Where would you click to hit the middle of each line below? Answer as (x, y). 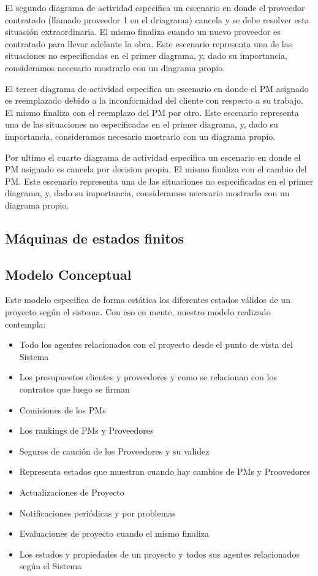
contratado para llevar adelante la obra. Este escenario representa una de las (149, 43)
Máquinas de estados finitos (95, 238)
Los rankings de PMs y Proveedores (86, 430)
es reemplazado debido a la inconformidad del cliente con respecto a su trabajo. (154, 100)
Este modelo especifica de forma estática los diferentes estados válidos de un (148, 300)
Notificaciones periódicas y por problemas (97, 513)
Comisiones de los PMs (62, 409)
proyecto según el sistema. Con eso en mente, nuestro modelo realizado (138, 312)
